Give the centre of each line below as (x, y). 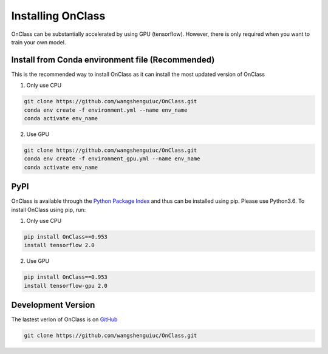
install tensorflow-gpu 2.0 (66, 286)
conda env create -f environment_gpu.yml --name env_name (112, 159)
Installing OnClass (58, 16)
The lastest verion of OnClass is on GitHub (64, 319)
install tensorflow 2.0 (60, 245)
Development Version (53, 305)
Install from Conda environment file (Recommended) (113, 60)
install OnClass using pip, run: (49, 209)
